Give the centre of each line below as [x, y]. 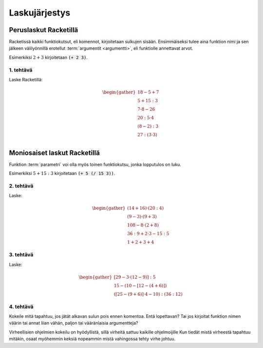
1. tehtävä [21, 70]
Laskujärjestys [40, 13]
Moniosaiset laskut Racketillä [54, 153]
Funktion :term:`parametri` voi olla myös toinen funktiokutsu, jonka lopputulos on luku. [95, 164]
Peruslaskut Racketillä [44, 30]
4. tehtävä [21, 307]
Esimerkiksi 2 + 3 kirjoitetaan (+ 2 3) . [48, 57]
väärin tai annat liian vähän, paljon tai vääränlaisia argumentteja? [74, 323]
